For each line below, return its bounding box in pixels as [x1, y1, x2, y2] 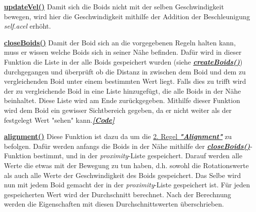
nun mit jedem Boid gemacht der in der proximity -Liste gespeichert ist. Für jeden [4, 179, 250, 190]
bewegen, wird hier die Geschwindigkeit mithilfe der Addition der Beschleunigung [4, 11, 250, 21]
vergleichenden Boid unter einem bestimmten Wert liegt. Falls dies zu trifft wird [4, 76, 246, 86]
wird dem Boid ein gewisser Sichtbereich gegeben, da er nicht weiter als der [4, 105, 232, 115]
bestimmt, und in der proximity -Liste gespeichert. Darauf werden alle [33, 150, 243, 161]
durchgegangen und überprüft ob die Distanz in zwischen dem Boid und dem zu [4, 66, 246, 76]
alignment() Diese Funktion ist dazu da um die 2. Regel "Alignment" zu [4, 131, 232, 141]
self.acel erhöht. [4, 21, 51, 31]
